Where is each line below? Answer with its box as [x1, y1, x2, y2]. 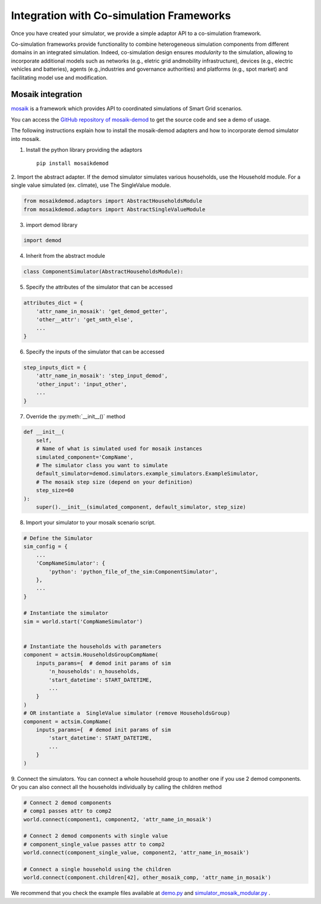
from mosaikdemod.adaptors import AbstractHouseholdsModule [23, 198, 203, 205]
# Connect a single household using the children [23, 866, 171, 872]
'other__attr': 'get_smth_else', [36, 316, 134, 323]
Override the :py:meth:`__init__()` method [26, 412, 126, 420]
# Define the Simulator [23, 534, 93, 542]
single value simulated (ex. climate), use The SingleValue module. [11, 182, 172, 189]
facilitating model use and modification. [11, 74, 108, 81]
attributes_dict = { [23, 299, 83, 306]
